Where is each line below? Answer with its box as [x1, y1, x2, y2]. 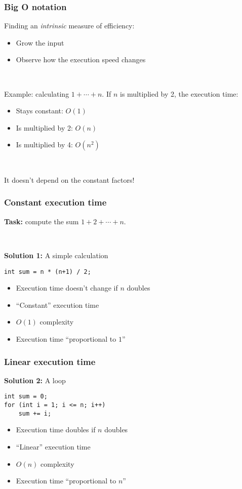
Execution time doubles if [16, 424, 96, 435]
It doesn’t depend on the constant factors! [4, 174, 135, 185]
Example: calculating [4, 88, 69, 99]
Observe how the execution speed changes [16, 54, 146, 65]
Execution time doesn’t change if [16, 282, 118, 293]
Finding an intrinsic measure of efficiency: [4, 20, 135, 31]
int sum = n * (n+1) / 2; [4, 268, 91, 275]
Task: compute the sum [4, 216, 79, 226]
